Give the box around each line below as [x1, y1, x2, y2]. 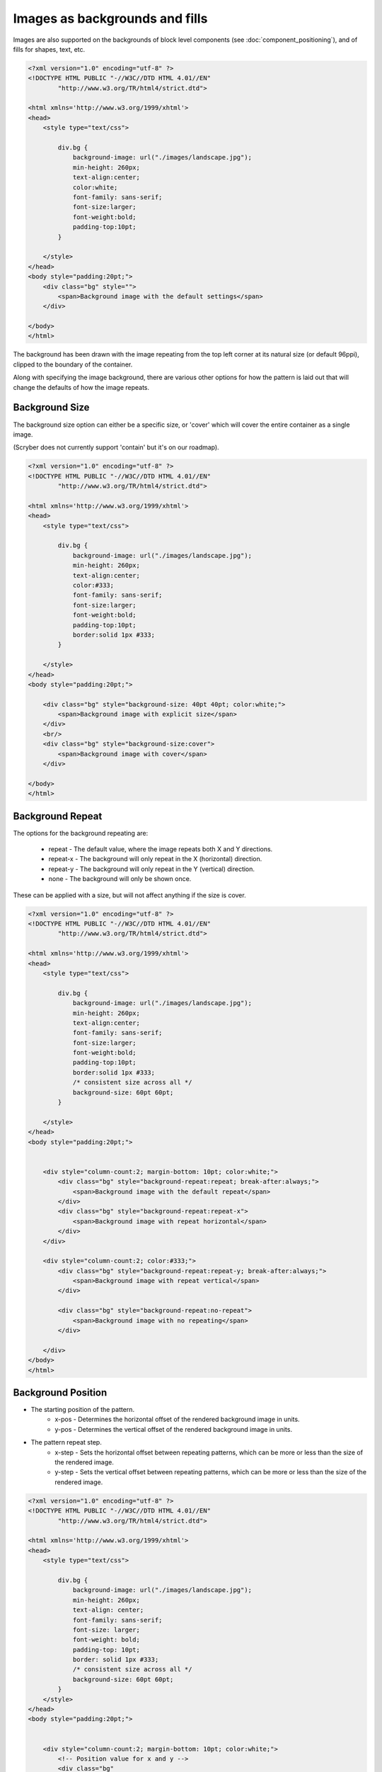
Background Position [13, 1386, 108, 1398]
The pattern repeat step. [30, 1438, 102, 1447]
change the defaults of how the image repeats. [13, 383, 150, 391]
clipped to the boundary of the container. [13, 360, 133, 369]
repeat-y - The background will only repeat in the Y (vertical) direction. [48, 865, 255, 873]
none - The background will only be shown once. [48, 875, 192, 883]
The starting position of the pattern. [30, 1406, 134, 1414]
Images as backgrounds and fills [13, 11, 208, 26]
